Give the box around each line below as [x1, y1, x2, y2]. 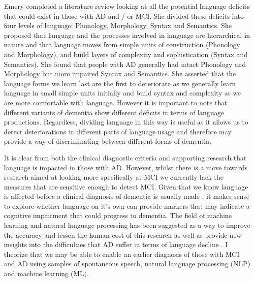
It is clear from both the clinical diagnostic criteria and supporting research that [4, 152, 247, 162]
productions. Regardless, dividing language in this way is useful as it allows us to [4, 117, 249, 127]
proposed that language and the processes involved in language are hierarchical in [4, 30, 250, 40]
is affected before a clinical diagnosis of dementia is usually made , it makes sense [4, 191, 250, 201]
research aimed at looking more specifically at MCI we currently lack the [4, 172, 223, 182]
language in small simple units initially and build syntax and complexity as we [4, 88, 241, 98]
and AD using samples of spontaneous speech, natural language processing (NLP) [4, 258, 251, 269]
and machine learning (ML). [4, 268, 89, 279]
